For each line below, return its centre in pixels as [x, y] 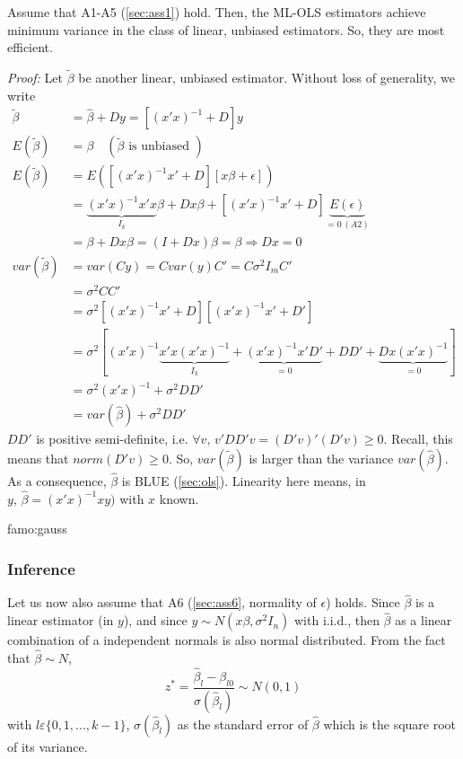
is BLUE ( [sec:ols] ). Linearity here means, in [244, 481]
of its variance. [48, 746]
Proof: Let [35, 77]
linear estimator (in [61, 620]
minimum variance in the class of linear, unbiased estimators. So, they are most [226, 29]
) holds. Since [363, 602]
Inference [41, 568]
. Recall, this [418, 439]
